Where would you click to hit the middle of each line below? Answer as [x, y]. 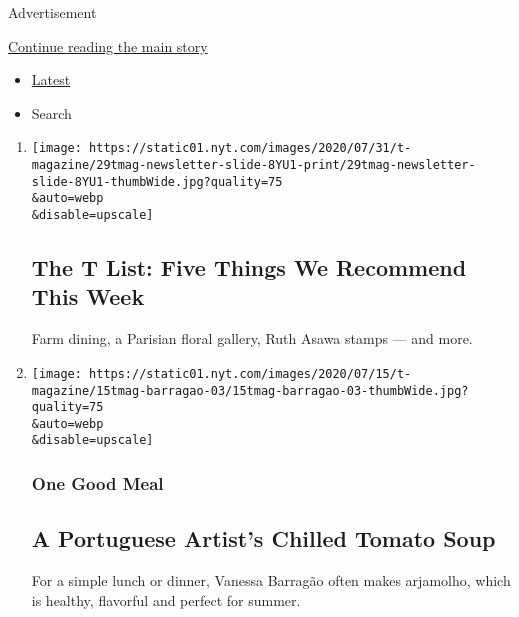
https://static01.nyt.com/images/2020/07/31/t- [250, 148]
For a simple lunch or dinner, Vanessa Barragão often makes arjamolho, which [271, 580]
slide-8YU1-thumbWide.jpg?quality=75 [157, 181]
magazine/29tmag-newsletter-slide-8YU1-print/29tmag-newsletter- [253, 165]
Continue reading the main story [108, 45]
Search [51, 112]
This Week [88, 296]
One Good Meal [97, 483]
